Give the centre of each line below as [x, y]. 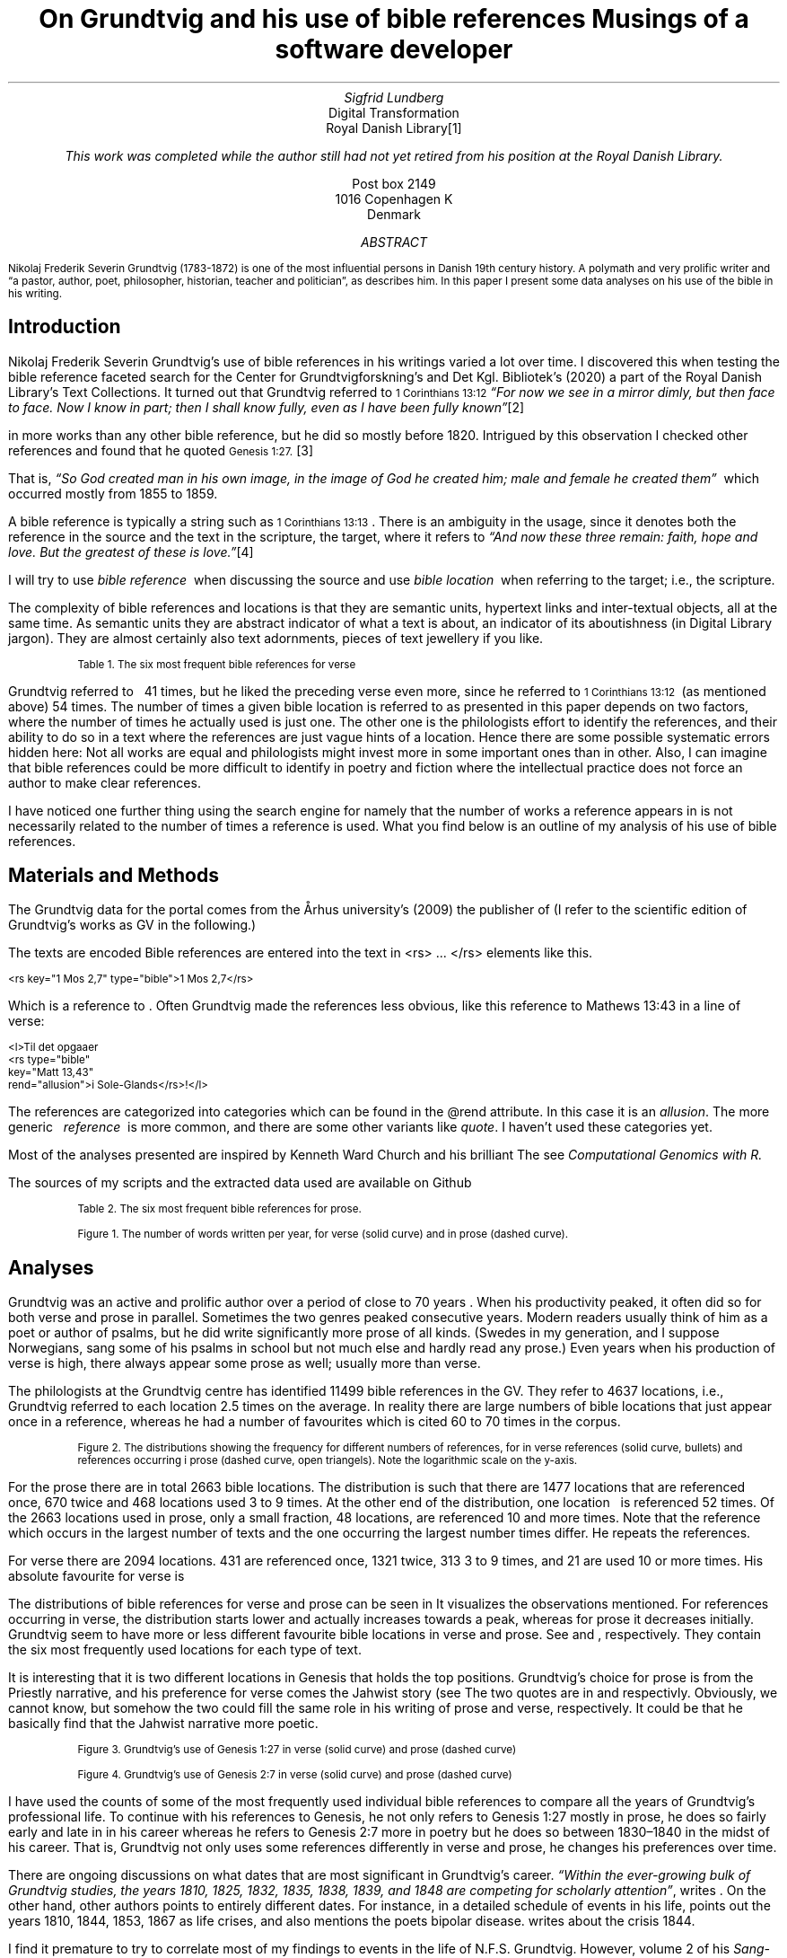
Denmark [394, 214]
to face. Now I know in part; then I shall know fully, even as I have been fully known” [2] [267, 407]
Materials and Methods [114, 876]
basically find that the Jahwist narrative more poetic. [163, 1724]
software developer [394, 49]
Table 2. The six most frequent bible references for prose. [219, 1209]
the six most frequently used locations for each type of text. [185, 1650]
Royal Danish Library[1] [394, 128]
